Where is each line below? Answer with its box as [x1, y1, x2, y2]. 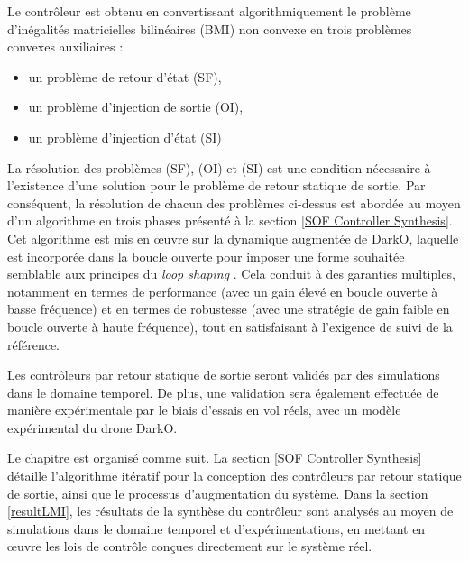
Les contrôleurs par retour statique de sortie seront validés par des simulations [7, 365, 440, 384]
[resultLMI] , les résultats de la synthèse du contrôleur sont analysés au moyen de [7, 501, 454, 520]
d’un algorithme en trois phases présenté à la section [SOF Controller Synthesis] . [7, 211, 453, 230]
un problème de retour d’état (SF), [28, 67, 222, 86]
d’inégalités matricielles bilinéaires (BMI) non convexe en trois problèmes [7, 19, 412, 38]
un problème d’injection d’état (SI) [28, 127, 222, 146]
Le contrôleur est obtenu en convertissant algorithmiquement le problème [7, 2, 411, 20]
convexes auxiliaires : [7, 37, 124, 56]
